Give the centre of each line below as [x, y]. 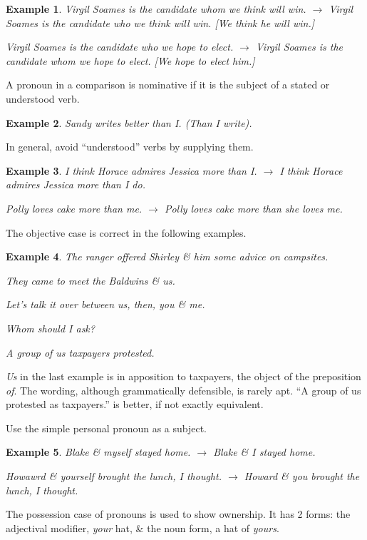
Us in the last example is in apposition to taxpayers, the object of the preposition [183, 376]
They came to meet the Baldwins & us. [91, 280]
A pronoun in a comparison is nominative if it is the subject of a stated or [168, 85]
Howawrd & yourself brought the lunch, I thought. [114, 476]
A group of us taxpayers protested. [80, 352]
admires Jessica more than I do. [76, 184]
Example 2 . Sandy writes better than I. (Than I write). [129, 122]
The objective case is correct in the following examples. [126, 232]
